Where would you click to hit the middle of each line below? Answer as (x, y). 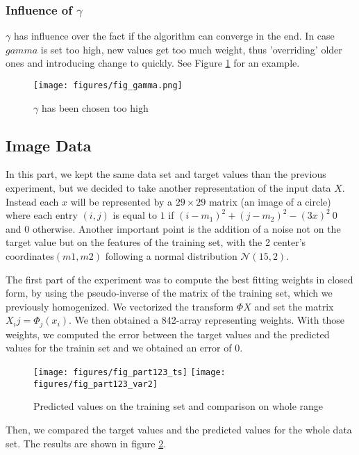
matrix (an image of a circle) (270, 201)
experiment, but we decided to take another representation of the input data (168, 188)
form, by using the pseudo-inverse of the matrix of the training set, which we (169, 293)
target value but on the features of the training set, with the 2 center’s (156, 242)
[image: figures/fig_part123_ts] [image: (130, 373)
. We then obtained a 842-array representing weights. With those (207, 320)
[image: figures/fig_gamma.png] (108, 85)
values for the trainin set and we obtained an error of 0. (124, 348)
